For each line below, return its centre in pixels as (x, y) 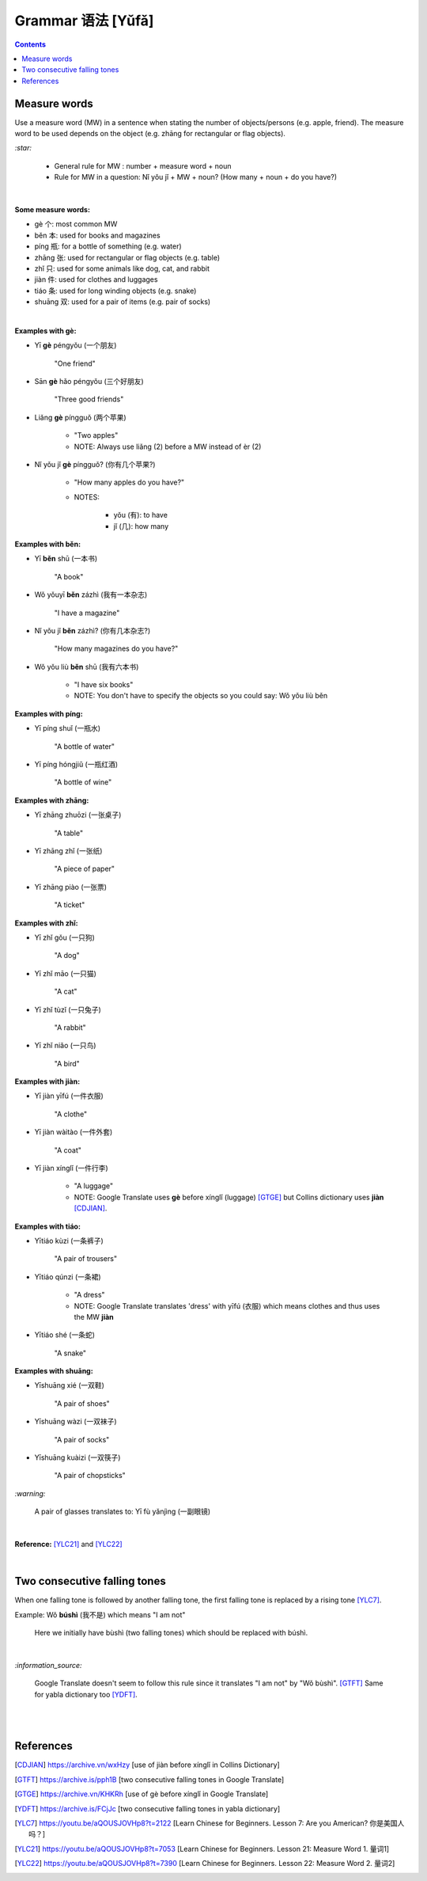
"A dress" (90, 1295)
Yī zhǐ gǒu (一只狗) (64, 937)
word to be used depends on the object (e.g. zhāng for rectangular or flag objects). (150, 134)
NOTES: (87, 497)
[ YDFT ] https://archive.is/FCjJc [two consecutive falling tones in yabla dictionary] (147, 1808)
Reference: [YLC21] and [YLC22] (68, 1544)
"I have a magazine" (87, 613)
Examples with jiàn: (47, 1081)
